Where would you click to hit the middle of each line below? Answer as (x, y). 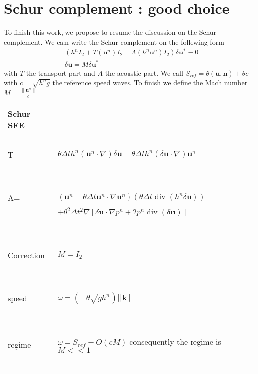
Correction (26, 255)
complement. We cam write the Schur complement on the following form (114, 41)
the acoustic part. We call (144, 73)
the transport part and (61, 73)
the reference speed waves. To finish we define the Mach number (150, 82)
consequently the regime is (175, 341)
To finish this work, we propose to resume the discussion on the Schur (110, 32)
